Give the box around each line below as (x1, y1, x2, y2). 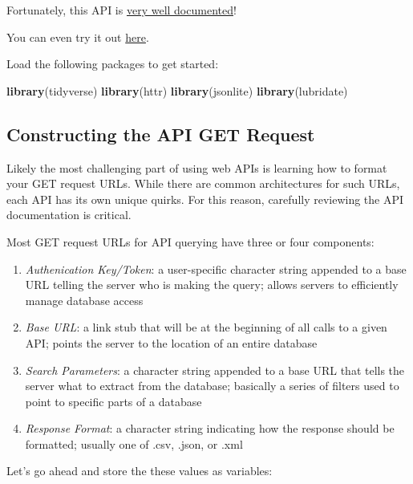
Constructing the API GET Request (6, 121, 315, 146)
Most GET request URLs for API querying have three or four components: (6, 233, 375, 250)
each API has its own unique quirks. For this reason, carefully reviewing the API (6, 190, 404, 207)
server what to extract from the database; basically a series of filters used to (25, 377, 399, 394)
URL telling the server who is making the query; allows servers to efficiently (25, 276, 399, 293)
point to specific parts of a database (25, 392, 202, 409)
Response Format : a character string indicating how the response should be (25, 420, 395, 437)
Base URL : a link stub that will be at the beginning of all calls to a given (25, 319, 387, 336)
